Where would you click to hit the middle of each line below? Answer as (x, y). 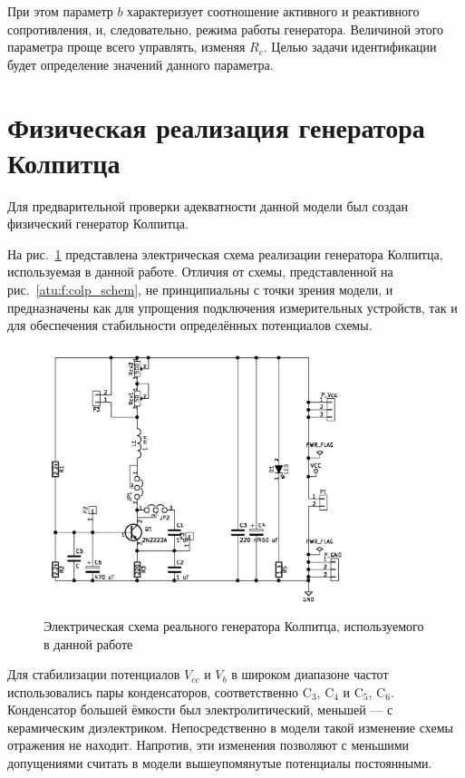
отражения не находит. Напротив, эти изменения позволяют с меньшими (208, 745)
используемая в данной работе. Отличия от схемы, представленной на (200, 272)
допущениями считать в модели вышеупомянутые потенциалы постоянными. (220, 763)
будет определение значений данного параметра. (140, 64)
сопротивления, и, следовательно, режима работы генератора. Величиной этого (226, 29)
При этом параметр (60, 11)
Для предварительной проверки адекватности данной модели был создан (208, 205)
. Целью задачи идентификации (350, 47)
